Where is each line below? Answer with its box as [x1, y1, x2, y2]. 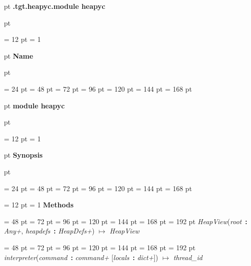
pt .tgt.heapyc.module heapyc [4, 1, 106, 11]
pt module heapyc [4, 100, 65, 110]
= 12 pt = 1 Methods [4, 199, 73, 210]
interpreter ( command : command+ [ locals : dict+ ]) [4, 252, 158, 262]
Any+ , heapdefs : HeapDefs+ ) [4, 226, 95, 236]
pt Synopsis [4, 150, 43, 160]
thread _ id [173, 252, 203, 262]
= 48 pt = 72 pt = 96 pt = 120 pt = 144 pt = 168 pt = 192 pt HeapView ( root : [4, 216, 248, 226]
